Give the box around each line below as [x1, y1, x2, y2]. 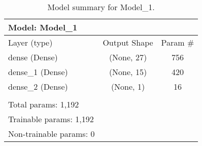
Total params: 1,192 [8, 98, 79, 110]
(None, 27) [109, 51, 147, 63]
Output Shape [103, 36, 153, 48]
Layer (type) [8, 36, 53, 48]
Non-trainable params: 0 [8, 128, 95, 139]
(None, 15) [109, 66, 147, 78]
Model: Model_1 [8, 21, 78, 33]
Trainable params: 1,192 [8, 113, 94, 125]
